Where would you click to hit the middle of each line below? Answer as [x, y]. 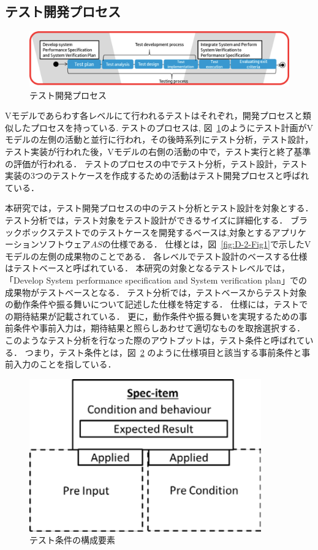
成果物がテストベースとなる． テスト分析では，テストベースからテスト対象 [156, 292]
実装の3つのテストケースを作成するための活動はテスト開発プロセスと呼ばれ [157, 175]
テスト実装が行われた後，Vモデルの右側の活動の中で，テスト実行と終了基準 [158, 152]
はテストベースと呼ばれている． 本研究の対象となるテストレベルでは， [148, 268]
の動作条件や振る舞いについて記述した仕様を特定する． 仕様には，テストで [157, 304]
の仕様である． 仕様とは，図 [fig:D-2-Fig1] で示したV [206, 244]
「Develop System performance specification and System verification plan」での [156, 280]
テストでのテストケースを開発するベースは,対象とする [164, 232]
